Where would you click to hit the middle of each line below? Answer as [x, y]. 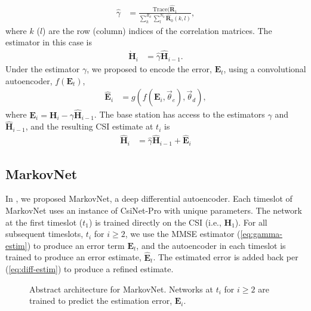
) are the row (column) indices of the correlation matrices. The [157, 30]
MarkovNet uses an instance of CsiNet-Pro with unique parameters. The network [154, 210]
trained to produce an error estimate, [73, 257]
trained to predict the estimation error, [101, 301]
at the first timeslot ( [44, 222]
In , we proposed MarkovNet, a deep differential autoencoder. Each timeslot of [149, 198]
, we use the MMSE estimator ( [183, 234]
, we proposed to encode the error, [149, 69]
